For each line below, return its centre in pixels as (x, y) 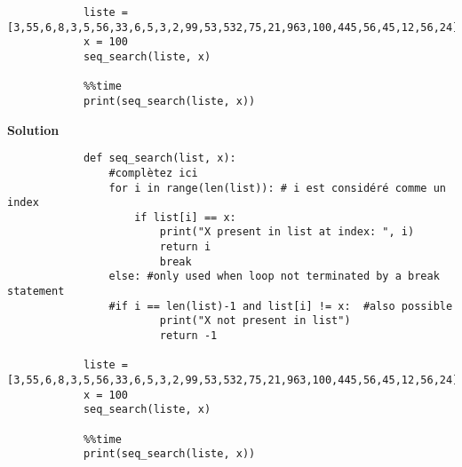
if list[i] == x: (185, 217)
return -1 (188, 336)
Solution (33, 129)
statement (36, 292)
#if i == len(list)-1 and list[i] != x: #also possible (281, 306)
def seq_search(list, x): (159, 158)
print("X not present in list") (255, 321)
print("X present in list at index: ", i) (287, 232)
